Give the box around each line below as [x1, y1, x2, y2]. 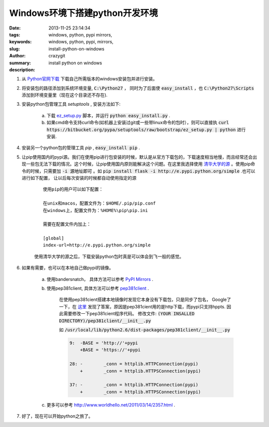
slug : [9, 45, 20, 52]
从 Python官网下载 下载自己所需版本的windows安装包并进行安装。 [21, 76, 158, 82]
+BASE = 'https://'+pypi [80, 347, 141, 353]
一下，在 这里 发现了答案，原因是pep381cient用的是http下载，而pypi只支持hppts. [59, 303, 226, 309]
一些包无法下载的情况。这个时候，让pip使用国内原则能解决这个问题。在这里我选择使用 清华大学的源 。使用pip [25, 161, 251, 167]
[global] [43, 235, 64, 241]
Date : [9, 25, 21, 31]
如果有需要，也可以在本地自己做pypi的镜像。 [21, 265, 114, 271]
